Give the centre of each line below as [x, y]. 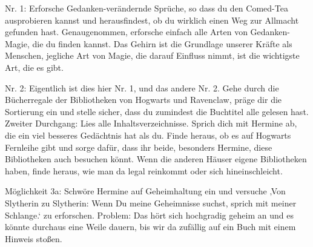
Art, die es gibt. [34, 67]
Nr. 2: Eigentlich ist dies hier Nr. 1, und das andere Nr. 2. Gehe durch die [142, 87]
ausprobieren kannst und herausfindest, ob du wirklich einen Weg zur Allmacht [152, 20]
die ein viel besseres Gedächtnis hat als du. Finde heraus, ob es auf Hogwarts [148, 135]
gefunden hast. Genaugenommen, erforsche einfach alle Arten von [126, 32]
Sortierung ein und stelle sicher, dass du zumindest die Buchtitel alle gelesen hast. [157, 111]
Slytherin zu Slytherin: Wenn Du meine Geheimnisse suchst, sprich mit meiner [151, 203]
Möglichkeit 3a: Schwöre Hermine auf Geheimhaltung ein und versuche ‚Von [145, 191]
